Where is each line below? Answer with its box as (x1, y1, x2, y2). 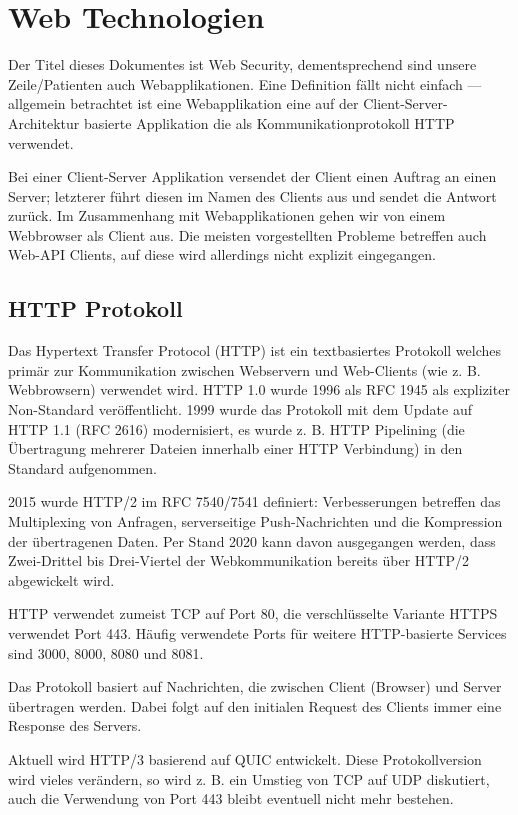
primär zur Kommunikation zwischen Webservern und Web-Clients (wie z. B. (8, 359, 481, 380)
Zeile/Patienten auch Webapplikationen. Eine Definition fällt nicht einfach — (8, 73, 482, 94)
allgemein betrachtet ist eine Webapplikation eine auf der (8, 93, 359, 114)
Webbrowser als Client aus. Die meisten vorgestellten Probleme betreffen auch (8, 224, 487, 245)
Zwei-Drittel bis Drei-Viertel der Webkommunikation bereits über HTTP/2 (8, 550, 470, 571)
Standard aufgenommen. (8, 457, 158, 478)
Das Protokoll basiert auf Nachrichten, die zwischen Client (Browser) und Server (8, 676, 502, 697)
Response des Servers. (8, 715, 142, 736)
